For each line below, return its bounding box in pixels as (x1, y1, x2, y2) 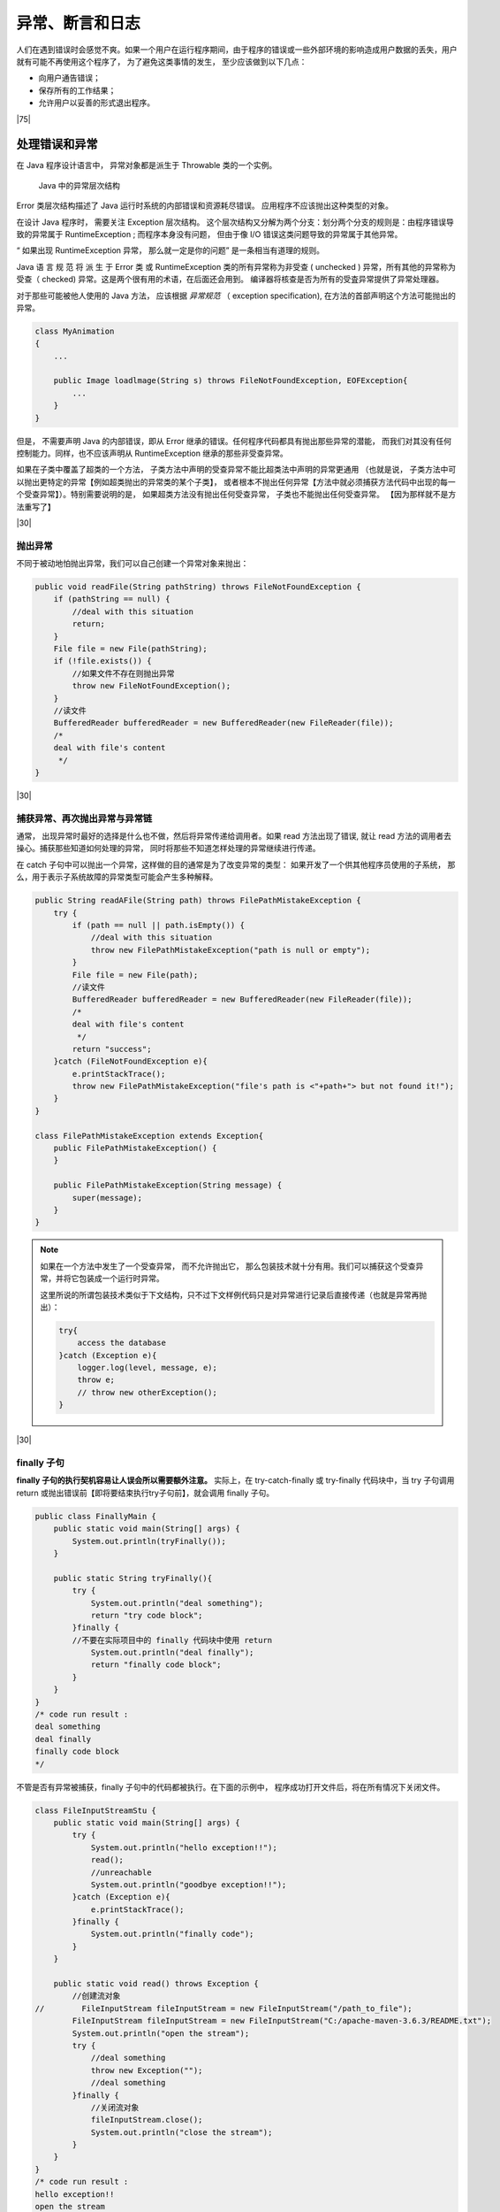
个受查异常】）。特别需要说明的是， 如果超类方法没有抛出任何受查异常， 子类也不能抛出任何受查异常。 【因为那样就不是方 (16, 489, 457, 500)
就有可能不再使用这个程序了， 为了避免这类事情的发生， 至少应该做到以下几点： (16, 56, 307, 66)
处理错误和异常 (16, 137, 98, 152)
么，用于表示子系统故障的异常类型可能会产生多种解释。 (16, 872, 218, 882)
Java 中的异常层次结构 (38, 180, 121, 190)
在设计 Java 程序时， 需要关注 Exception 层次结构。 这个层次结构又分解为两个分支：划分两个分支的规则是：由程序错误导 (16, 217, 455, 227)
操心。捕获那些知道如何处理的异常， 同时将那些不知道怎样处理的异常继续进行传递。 (16, 843, 321, 854)
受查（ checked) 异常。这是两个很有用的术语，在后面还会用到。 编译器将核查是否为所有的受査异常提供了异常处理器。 (16, 274, 444, 285)
